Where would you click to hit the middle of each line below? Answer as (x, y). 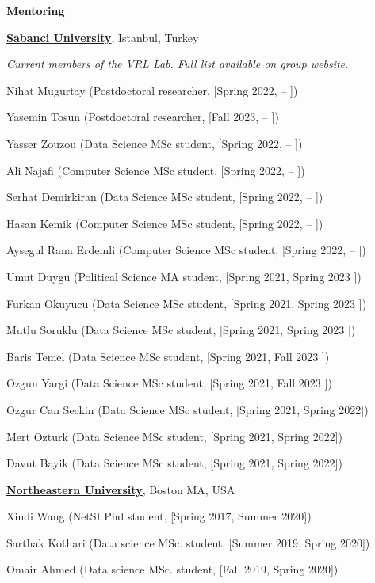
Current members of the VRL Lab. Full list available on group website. (178, 64)
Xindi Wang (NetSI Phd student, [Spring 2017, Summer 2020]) (159, 516)
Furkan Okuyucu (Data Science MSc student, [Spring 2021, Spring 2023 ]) (187, 303)
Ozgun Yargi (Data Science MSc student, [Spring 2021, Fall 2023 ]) (169, 383)
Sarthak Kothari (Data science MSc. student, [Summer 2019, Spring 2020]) (188, 542)
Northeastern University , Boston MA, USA (121, 489)
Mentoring (36, 10)
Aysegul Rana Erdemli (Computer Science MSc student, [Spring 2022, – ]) (186, 250)
